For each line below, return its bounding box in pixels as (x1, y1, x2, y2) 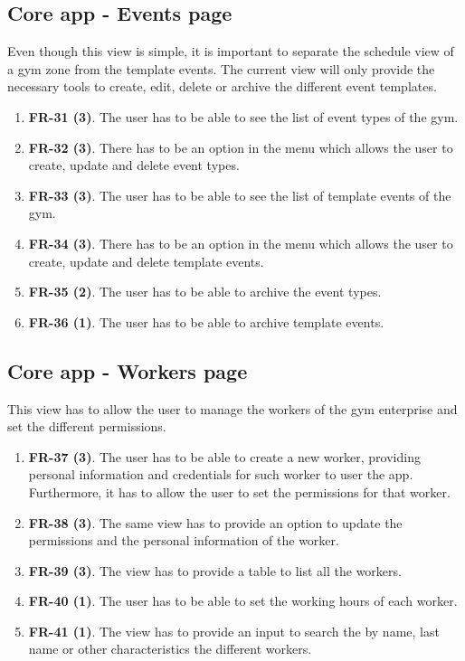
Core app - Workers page (7, 356, 248, 384)
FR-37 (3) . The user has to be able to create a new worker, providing (28, 447, 421, 466)
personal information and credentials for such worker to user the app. (28, 465, 413, 484)
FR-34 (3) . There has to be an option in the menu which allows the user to (28, 233, 453, 252)
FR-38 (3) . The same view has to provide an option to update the (28, 513, 403, 532)
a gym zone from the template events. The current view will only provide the (7, 59, 435, 78)
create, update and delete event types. (28, 156, 240, 175)
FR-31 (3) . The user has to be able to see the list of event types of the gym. (28, 107, 459, 126)
